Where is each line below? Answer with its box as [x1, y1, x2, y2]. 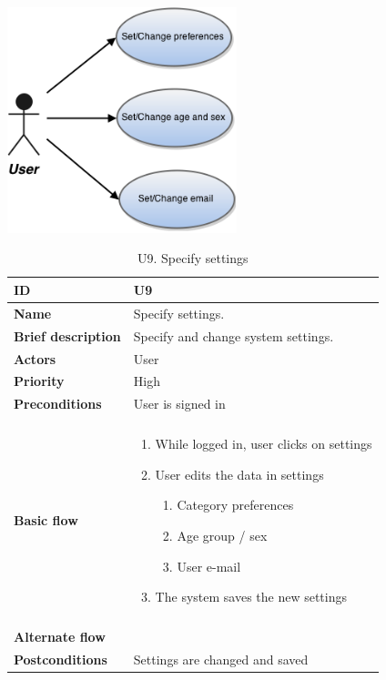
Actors [14, 349, 56, 368]
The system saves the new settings [155, 587, 348, 606]
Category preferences [177, 495, 294, 514]
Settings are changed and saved [133, 650, 309, 669]
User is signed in [133, 394, 226, 413]
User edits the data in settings [155, 464, 324, 483]
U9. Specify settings [137, 249, 249, 268]
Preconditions [14, 394, 102, 413]
